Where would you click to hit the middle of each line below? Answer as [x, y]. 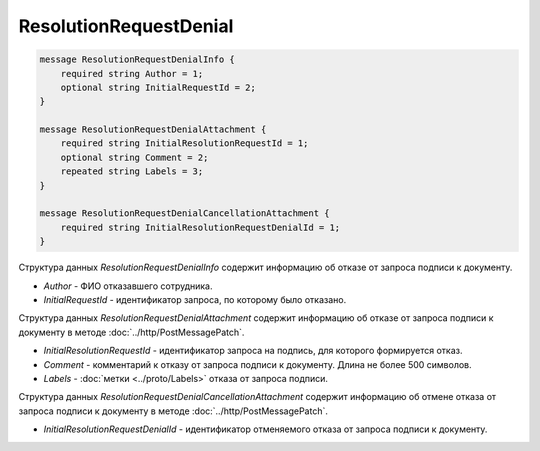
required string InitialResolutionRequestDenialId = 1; [200, 227]
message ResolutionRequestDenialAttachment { [153, 129]
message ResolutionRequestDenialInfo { [137, 59]
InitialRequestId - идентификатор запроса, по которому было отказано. [195, 299]
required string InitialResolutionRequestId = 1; [184, 143]
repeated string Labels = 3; [132, 171]
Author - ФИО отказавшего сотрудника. [128, 286]
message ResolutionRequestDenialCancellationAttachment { [184, 213]
